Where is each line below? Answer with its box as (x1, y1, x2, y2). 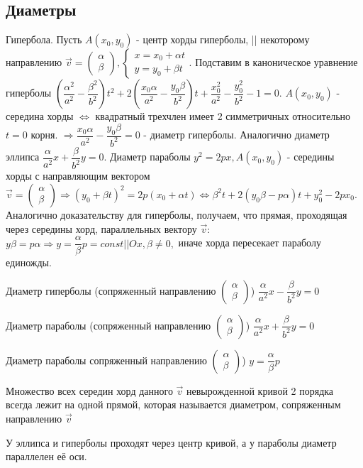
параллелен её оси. (6, 449, 87, 464)
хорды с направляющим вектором (6, 168, 150, 183)
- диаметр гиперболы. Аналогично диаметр (143, 127, 330, 142)
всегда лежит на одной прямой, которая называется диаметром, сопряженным (6, 397, 341, 412)
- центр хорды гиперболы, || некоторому (136, 32, 310, 47)
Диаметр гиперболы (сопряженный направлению (6, 283, 216, 298)
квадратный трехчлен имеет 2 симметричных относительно (95, 109, 351, 124)
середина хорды (6, 109, 74, 124)
